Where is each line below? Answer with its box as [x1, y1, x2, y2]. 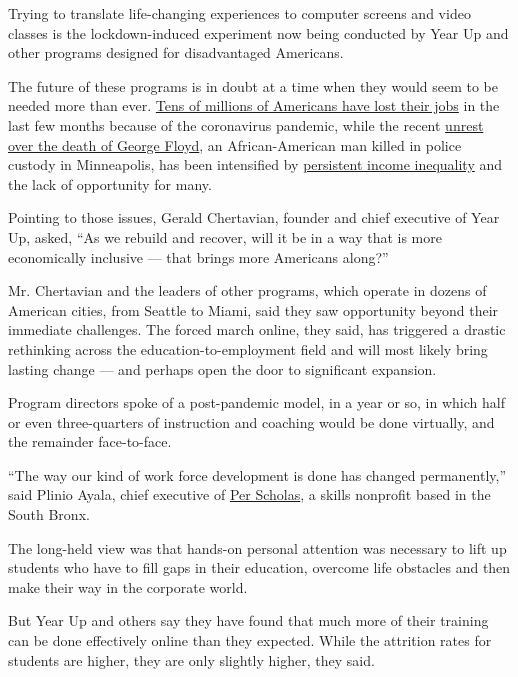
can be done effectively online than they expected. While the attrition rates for [8, 630, 492, 651]
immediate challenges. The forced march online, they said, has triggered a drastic [8, 319, 506, 340]
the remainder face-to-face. [8, 431, 172, 452]
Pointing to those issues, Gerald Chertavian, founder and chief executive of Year [8, 207, 500, 228]
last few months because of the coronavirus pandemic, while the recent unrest [8, 114, 484, 135]
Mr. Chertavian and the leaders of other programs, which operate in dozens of [8, 280, 487, 301]
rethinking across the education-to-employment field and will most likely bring [8, 338, 488, 359]
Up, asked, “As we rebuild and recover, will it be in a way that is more [8, 226, 442, 247]
